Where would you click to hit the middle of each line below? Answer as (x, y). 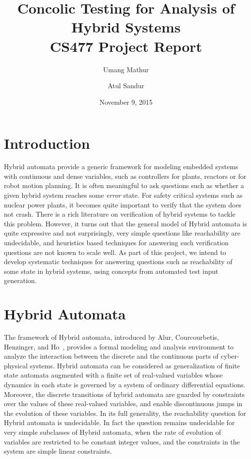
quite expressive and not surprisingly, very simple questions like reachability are (122, 233)
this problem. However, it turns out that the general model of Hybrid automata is (125, 223)
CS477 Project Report (126, 46)
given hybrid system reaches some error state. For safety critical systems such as (123, 195)
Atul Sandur (126, 86)
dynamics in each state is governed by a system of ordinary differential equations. (125, 385)
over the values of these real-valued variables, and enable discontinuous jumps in (123, 404)
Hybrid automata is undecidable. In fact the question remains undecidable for (119, 422)
